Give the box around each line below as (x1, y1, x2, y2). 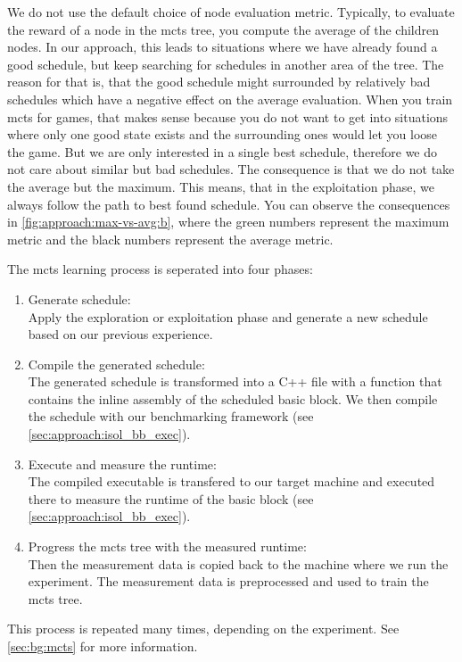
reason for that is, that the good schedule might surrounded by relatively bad (7, 72, 431, 91)
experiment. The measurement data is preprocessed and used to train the (28, 572, 429, 591)
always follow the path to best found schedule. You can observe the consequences (7, 194, 450, 213)
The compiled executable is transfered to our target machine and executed (28, 472, 435, 491)
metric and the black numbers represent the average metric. (7, 229, 334, 248)
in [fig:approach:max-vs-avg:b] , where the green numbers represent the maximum (7, 212, 450, 231)
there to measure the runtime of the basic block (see (28, 489, 314, 508)
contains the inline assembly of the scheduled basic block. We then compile (28, 389, 438, 408)
